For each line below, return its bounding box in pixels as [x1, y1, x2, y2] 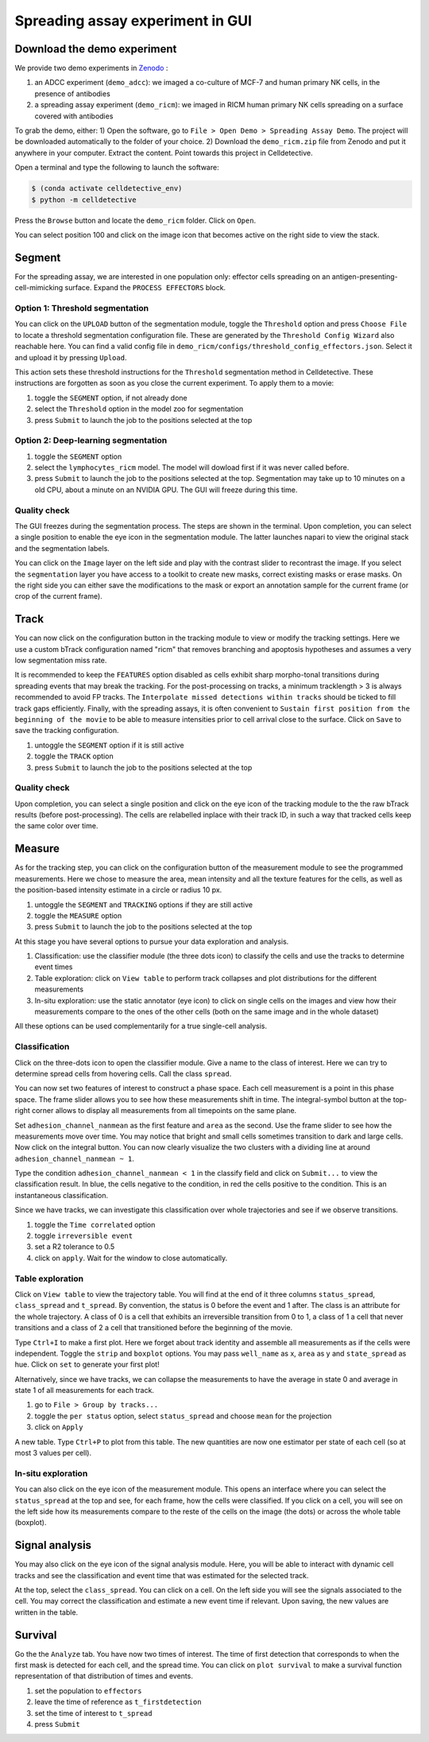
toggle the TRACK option [34, 751, 114, 761]
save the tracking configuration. [14, 726, 119, 735]
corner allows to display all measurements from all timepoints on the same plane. [32, 1106, 297, 1115]
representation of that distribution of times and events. [14, 1671, 194, 1681]
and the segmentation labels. [14, 543, 110, 553]
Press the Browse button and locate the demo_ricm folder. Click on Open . [14, 215, 257, 225]
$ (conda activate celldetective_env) [31, 184, 183, 193]
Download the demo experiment [14, 42, 177, 56]
